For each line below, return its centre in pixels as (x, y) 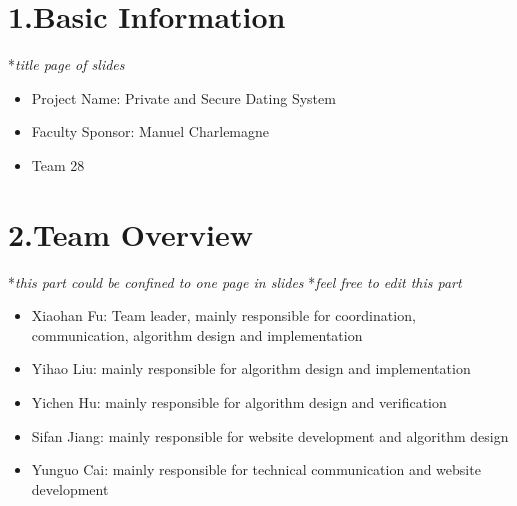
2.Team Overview (130, 233)
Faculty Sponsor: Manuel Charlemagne (150, 131)
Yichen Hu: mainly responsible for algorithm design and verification (239, 402)
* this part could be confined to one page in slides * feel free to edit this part (235, 281)
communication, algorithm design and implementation (197, 334)
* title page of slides (66, 64)
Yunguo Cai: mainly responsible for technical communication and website (256, 469)
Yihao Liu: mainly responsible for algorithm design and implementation (251, 368)
